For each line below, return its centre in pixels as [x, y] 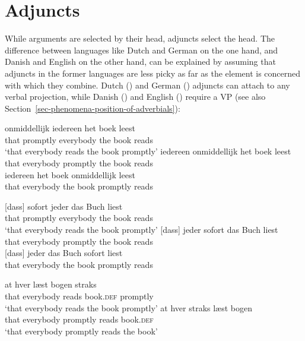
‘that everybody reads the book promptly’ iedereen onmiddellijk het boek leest [148, 151]
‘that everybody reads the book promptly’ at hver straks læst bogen [129, 307]
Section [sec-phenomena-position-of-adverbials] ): [93, 108]
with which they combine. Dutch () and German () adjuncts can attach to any [147, 85]
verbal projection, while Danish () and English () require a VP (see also [135, 97]
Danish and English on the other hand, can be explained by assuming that [140, 61]
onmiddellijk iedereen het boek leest [70, 128]
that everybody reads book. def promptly [79, 296]
